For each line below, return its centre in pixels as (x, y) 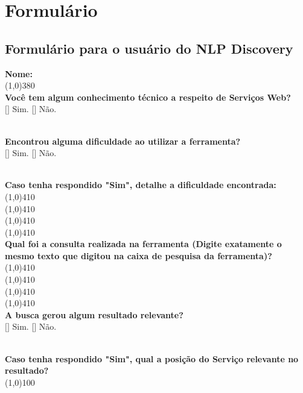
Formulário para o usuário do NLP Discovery (149, 48)
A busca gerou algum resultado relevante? (94, 314)
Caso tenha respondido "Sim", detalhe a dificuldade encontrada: (141, 185)
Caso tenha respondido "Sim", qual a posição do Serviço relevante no (152, 358)
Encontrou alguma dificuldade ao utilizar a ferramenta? (123, 141)
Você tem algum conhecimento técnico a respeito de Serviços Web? (148, 97)
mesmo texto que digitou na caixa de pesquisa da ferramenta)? (139, 255)
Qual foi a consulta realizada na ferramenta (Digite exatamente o (143, 244)
